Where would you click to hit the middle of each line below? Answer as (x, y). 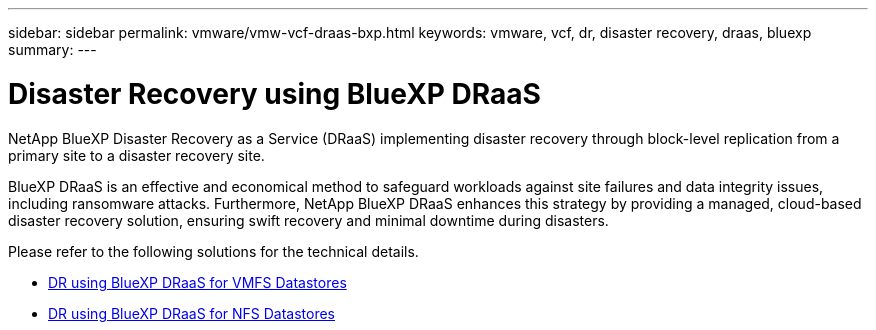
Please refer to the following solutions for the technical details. (213, 251)
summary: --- (52, 49)
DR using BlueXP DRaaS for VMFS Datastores (197, 282)
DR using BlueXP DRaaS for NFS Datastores (192, 313)
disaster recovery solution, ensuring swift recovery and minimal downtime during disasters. (308, 220)
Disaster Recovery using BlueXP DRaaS (274, 93)
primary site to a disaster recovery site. (136, 155)
